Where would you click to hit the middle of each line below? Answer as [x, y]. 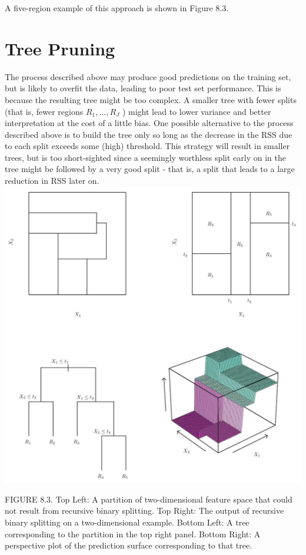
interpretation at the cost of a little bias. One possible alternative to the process [149, 123]
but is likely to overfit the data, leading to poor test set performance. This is [143, 88]
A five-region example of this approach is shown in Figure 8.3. [117, 8]
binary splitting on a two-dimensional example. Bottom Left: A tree [127, 522]
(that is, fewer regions [44, 111]
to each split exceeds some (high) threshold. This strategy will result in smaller [147, 146]
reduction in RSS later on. [52, 181]
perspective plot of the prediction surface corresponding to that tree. [129, 545]
